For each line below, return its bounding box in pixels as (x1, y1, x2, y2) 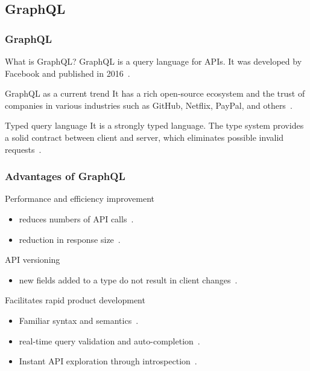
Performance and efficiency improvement (5, 192, 155, 205)
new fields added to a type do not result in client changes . (19, 273, 238, 286)
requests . (5, 143, 42, 155)
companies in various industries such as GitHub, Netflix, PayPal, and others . (5, 98, 293, 111)
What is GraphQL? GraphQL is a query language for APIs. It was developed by (5, 55, 302, 67)
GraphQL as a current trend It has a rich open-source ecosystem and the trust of (5, 87, 305, 100)
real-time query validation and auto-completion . (19, 334, 200, 347)
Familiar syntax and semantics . (19, 314, 139, 326)
